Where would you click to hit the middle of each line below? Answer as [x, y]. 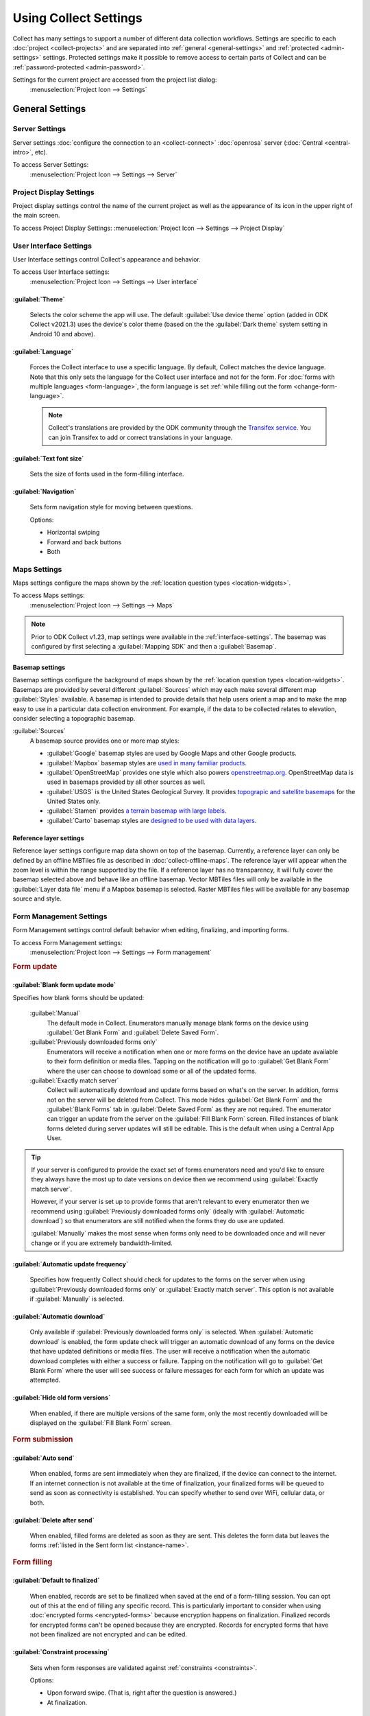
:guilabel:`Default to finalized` [56, 1580]
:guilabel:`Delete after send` [54, 1520]
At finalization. [67, 1702]
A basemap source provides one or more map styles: [104, 741]
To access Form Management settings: [67, 942]
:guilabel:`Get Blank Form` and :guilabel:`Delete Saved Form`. [133, 1032]
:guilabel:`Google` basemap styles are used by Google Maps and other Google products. [172, 753]
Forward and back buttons [84, 542]
